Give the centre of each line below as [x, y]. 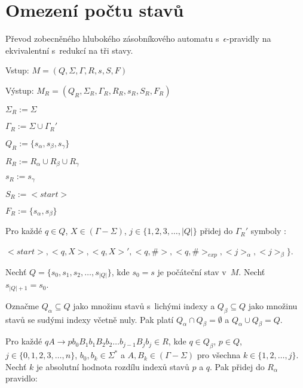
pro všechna [219, 355]
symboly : [269, 231]
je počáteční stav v [192, 271]
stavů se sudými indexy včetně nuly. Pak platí [90, 319]
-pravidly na [249, 39]
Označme [22, 305]
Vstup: [17, 70]
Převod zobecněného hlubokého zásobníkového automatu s [112, 39]
